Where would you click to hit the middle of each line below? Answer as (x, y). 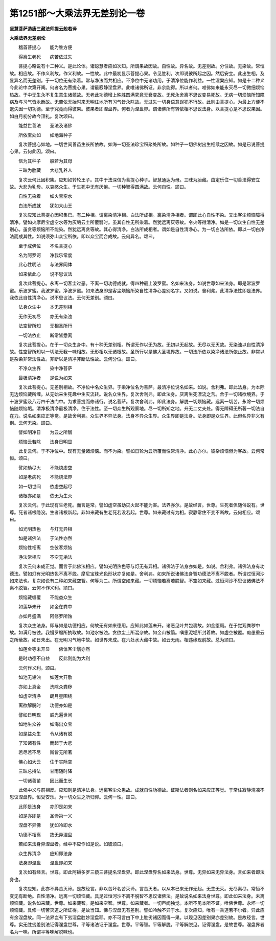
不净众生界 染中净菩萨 (45, 369)
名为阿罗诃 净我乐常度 (45, 255)
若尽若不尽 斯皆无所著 (45, 752)
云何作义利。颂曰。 (38, 668)
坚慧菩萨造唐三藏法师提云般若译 (43, 29)
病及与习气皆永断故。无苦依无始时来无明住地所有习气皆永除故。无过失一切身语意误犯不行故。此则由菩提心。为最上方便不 (137, 102)
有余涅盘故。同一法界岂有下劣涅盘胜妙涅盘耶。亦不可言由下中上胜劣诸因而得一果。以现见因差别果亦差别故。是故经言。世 (137, 917)
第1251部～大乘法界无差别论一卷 (77, 13)
